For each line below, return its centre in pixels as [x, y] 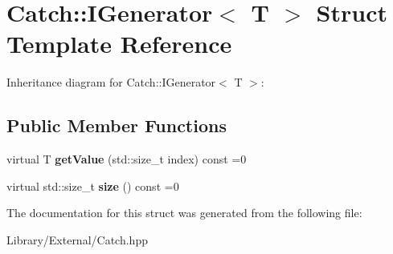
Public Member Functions [117, 125]
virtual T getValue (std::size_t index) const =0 [127, 159]
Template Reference [119, 44]
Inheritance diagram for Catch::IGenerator [111, 82]
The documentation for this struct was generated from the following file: [184, 213]
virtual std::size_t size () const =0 [93, 185]
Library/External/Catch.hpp [77, 239]
